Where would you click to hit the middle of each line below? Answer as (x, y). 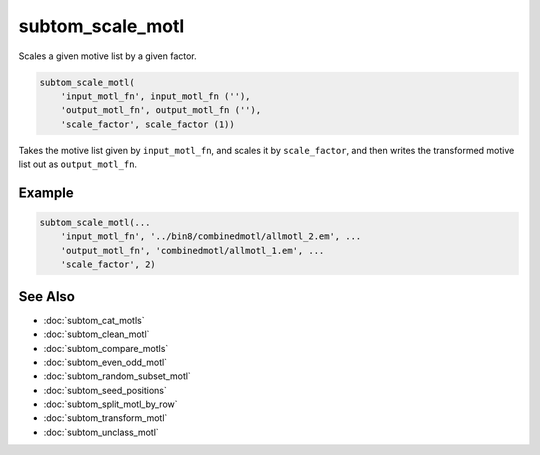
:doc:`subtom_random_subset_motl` (117, 376)
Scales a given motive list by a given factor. (107, 56)
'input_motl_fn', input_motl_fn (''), (155, 96)
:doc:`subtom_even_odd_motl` (105, 362)
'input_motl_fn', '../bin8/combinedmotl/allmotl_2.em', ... (211, 236)
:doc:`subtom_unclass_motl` (101, 432)
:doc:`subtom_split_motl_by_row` (111, 404)
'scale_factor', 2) (108, 264)
